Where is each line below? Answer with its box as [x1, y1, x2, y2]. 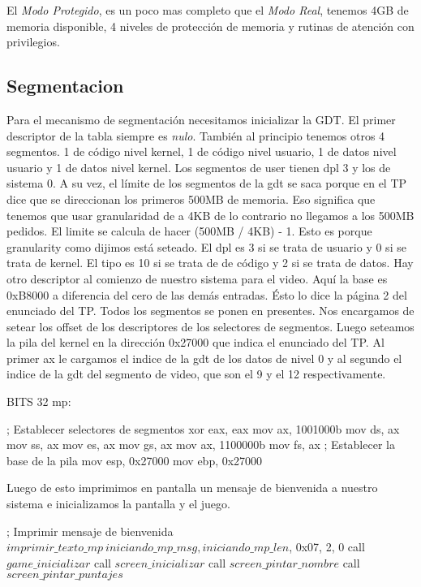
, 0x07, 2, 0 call [289, 538, 365, 555]
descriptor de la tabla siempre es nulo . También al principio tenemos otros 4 [6, 127, 385, 144]
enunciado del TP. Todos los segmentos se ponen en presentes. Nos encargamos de [6, 302, 415, 319]
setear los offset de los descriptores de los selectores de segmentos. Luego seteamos [6, 317, 415, 335]
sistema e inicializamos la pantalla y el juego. [6, 495, 230, 512]
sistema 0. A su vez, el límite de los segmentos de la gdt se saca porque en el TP [6, 175, 407, 192]
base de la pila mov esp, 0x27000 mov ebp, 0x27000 [6, 451, 263, 468]
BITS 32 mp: [6, 393, 71, 410]
